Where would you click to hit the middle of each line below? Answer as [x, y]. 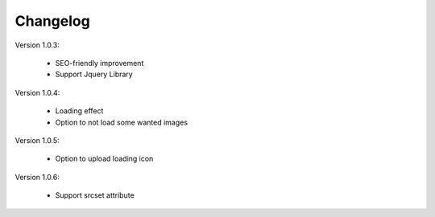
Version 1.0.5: [37, 140]
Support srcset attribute [95, 195]
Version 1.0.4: [37, 92]
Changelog [52, 21]
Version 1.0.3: [37, 45]
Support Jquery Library [94, 74]
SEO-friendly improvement [99, 63]
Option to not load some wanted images [122, 122]
